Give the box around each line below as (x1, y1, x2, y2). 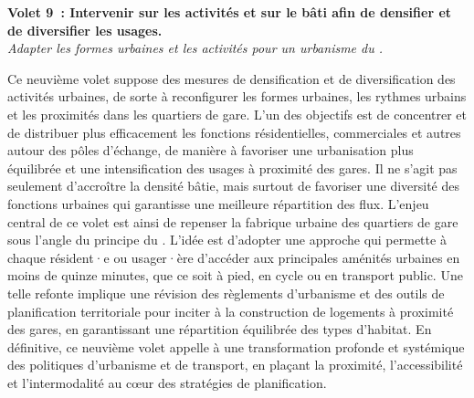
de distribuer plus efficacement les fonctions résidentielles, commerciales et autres (7, 122, 461, 141)
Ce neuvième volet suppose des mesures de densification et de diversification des (7, 68, 456, 88)
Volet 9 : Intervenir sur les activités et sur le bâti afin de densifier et (7, 3, 452, 21)
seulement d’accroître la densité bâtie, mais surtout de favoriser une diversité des (7, 176, 460, 195)
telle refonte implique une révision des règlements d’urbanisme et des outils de (7, 283, 445, 302)
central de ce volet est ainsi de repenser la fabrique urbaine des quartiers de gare (7, 212, 458, 231)
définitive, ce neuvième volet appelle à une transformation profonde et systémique (7, 337, 465, 356)
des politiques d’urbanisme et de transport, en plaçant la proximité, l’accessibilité (7, 355, 463, 374)
